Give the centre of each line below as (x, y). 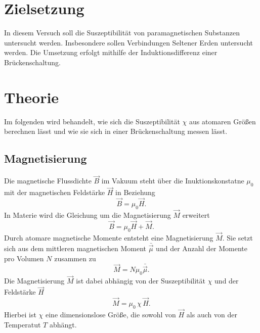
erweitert (196, 215)
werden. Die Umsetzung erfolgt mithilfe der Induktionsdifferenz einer (111, 52)
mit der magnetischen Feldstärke (55, 192)
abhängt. (63, 324)
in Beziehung (135, 192)
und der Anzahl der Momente (202, 248)
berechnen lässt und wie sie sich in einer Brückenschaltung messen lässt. (116, 131)
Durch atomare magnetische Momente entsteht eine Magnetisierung (109, 237)
